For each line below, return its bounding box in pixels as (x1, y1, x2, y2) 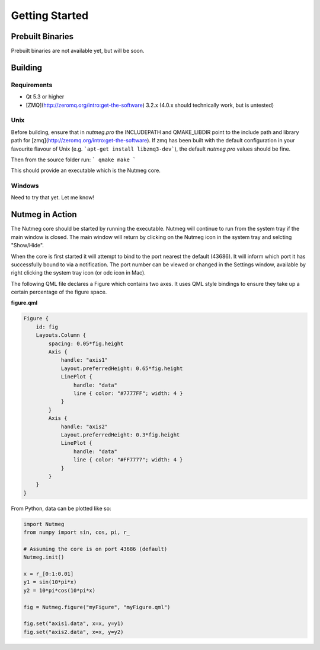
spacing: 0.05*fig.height (48, 340, 124, 347)
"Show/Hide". (11, 242, 44, 249)
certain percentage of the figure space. (11, 288, 107, 296)
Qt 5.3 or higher (25, 93, 65, 100)
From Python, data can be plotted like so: (11, 505, 111, 512)
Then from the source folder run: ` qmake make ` (11, 156, 136, 163)
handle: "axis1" (60, 356, 108, 364)
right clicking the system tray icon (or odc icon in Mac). (11, 269, 146, 276)
